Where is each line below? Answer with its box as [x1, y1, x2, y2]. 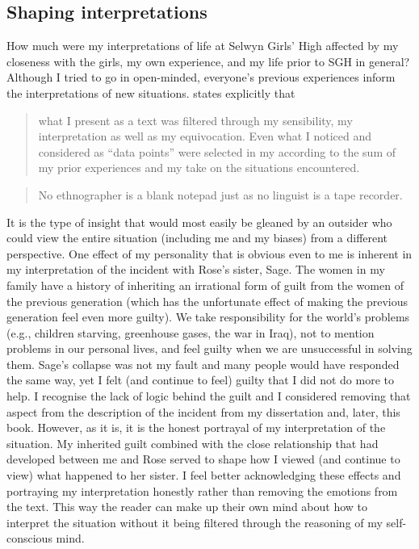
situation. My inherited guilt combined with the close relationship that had [6, 434, 379, 451]
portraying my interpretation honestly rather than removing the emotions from [6, 482, 398, 499]
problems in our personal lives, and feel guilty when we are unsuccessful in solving [6, 340, 413, 357]
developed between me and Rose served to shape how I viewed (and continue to [6, 451, 400, 467]
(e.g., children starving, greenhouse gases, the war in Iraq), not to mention [6, 324, 375, 341]
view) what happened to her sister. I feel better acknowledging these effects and [6, 467, 401, 484]
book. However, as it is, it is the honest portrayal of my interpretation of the [6, 419, 386, 436]
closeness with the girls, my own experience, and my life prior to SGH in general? [6, 52, 410, 69]
